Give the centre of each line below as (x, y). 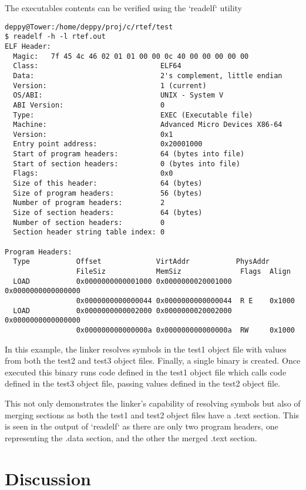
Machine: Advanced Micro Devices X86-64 (148, 125)
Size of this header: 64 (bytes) (108, 184)
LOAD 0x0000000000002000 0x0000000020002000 (122, 311)
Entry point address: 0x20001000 (108, 144)
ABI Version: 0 (89, 105)
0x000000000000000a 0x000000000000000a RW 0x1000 (185, 330)
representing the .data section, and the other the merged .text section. (131, 437)
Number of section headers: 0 (89, 222)
